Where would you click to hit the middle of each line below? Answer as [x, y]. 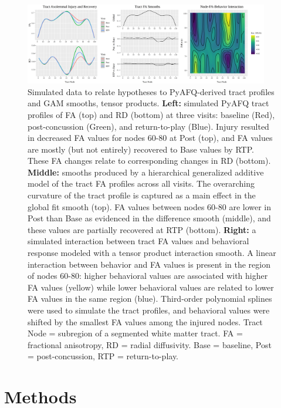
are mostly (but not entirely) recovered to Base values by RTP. [141, 149]
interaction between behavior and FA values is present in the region [149, 264]
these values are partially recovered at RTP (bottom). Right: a [142, 229]
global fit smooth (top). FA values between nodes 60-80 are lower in [150, 206]
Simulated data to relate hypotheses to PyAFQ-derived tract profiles [151, 91]
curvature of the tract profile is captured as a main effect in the [142, 195]
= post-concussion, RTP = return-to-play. [103, 356]
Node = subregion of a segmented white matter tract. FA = [135, 333]
